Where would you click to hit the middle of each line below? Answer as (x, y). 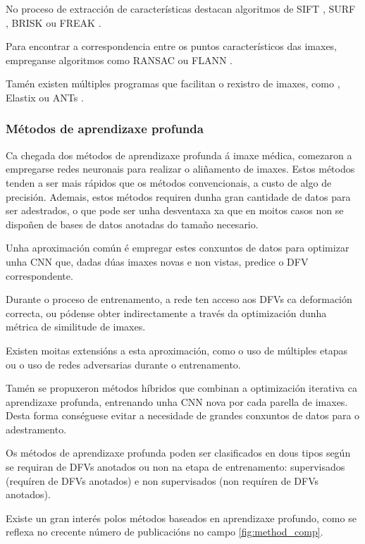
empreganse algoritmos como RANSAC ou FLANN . (119, 60)
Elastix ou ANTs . (45, 97)
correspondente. (39, 275)
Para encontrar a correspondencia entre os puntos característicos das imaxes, (172, 46)
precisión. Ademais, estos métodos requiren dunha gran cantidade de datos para (178, 196)
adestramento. (36, 429)
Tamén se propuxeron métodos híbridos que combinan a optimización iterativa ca (181, 388)
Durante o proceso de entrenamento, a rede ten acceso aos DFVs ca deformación (179, 299)
